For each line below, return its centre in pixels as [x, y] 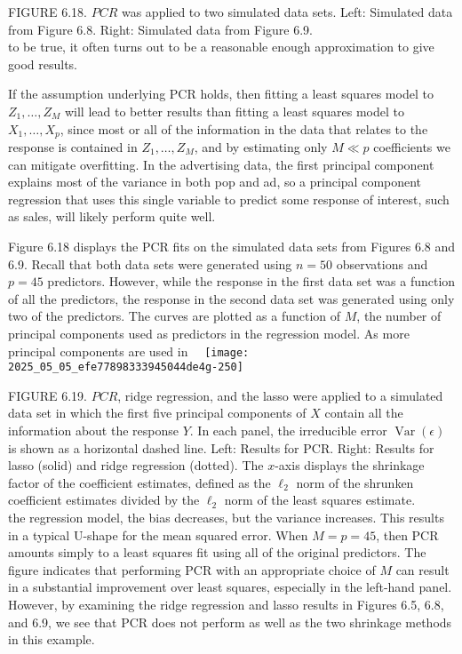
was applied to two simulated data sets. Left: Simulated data [287, 12]
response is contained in [73, 147]
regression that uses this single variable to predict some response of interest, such [229, 199]
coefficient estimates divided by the [104, 500]
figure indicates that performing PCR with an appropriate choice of [192, 569]
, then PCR [407, 534]
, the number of [399, 316]
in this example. [52, 639]
